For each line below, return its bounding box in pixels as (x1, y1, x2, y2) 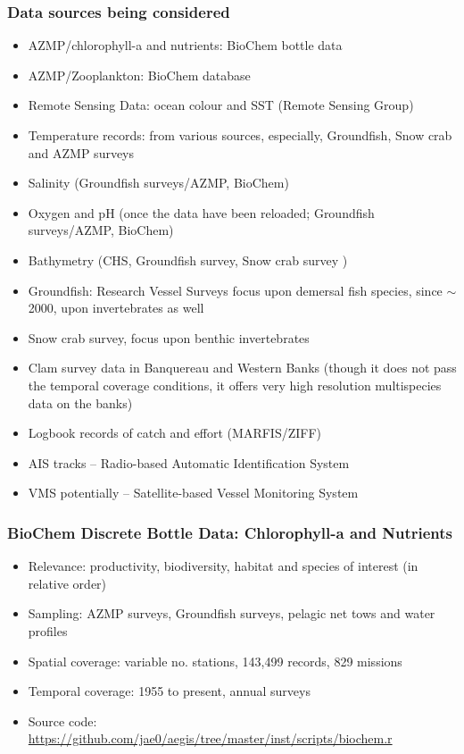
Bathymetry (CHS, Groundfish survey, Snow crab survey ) (28, 250, 348, 269)
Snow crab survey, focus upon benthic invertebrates (28, 328, 310, 347)
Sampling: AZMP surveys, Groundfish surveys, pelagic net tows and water (28, 604, 435, 623)
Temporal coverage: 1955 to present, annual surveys (28, 682, 311, 700)
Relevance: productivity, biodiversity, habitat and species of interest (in (28, 557, 418, 575)
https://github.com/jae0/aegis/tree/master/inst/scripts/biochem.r (28, 729, 393, 748)
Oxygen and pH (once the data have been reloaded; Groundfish (28, 203, 375, 222)
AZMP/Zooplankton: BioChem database (28, 65, 251, 84)
